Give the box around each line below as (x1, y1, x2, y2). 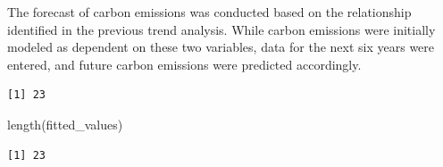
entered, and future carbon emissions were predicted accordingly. (7, 54, 362, 73)
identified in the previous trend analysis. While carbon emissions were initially (7, 20, 436, 38)
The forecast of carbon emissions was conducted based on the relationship (7, 3, 412, 21)
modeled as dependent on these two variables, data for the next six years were (7, 38, 435, 56)
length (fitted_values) (7, 114, 123, 133)
